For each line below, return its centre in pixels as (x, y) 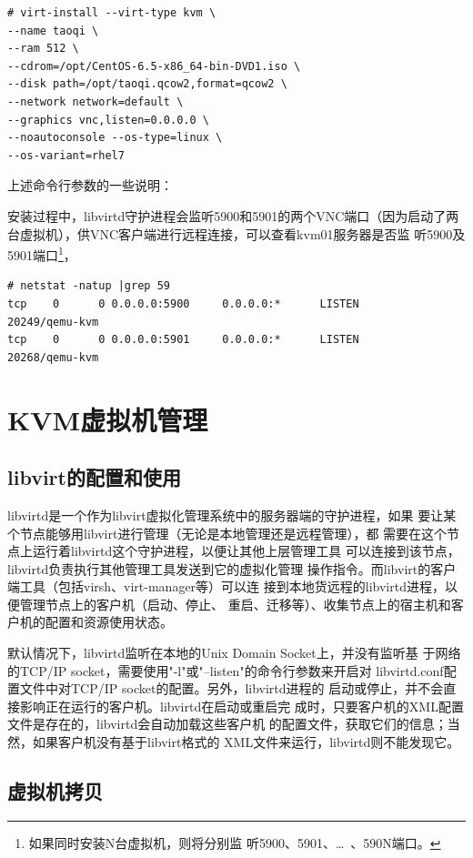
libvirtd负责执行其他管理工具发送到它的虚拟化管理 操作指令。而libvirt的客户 (232, 568)
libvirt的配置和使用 (94, 477)
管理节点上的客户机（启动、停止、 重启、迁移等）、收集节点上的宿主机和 (235, 604)
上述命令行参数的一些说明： (90, 185)
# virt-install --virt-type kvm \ (112, 13)
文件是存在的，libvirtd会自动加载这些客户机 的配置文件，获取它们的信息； (227, 724)
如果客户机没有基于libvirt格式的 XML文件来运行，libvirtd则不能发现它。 (246, 742)
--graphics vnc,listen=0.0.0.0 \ (108, 120)
